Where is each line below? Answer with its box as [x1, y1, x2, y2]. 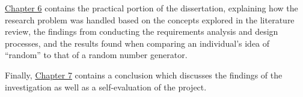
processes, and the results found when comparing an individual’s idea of [5, 37, 270, 49]
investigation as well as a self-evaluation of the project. [5, 80, 207, 93]
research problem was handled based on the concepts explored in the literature [5, 13, 295, 26]
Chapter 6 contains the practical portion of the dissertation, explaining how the [5, 2, 298, 14]
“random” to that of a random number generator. [5, 48, 188, 61]
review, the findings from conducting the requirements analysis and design [5, 25, 278, 38]
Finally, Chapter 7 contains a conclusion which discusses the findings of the [5, 68, 283, 81]
